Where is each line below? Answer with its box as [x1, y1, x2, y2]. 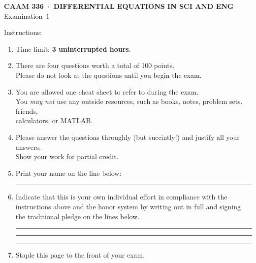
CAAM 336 [4, 1, 44, 11]
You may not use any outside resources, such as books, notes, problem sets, [15, 96, 243, 106]
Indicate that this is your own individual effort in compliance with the [15, 192, 227, 202]
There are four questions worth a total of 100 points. [15, 60, 175, 70]
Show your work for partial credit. [15, 151, 119, 162]
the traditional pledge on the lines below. [15, 211, 140, 221]
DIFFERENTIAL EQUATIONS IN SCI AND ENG [53, 1, 234, 11]
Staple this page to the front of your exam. [15, 250, 145, 260]
